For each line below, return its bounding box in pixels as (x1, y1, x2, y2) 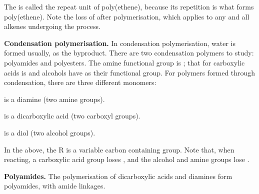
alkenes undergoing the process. (4, 21, 100, 31)
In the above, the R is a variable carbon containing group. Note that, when (4, 144, 234, 154)
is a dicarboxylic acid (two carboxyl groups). (4, 110, 140, 121)
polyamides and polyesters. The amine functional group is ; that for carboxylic (4, 57, 245, 67)
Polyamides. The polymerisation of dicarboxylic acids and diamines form (4, 170, 232, 181)
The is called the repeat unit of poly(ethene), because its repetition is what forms (4, 1, 254, 11)
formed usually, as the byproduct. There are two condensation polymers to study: (4, 47, 254, 58)
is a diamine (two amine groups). (4, 93, 105, 104)
